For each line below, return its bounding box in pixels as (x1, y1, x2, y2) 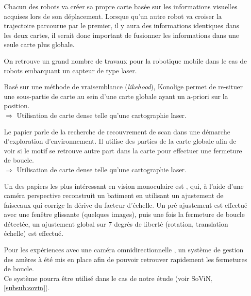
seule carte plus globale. (4, 39, 75, 49)
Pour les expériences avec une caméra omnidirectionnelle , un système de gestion (4, 245, 244, 255)
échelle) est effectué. (4, 228, 64, 238)
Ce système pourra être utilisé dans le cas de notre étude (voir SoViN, (4, 273, 213, 283)
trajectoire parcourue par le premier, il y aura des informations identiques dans (4, 20, 239, 31)
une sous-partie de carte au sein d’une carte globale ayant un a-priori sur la (4, 91, 228, 101)
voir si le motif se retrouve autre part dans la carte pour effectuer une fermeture (4, 145, 242, 155)
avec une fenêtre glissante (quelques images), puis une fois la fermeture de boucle (4, 209, 245, 219)
